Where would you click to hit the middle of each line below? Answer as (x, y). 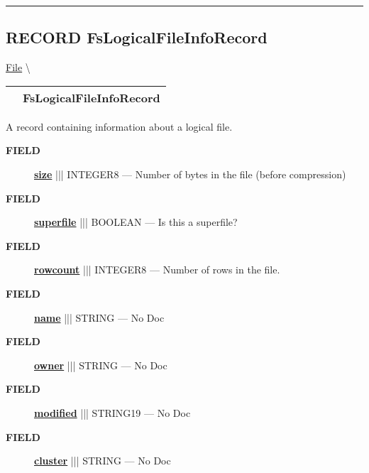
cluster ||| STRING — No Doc (103, 461)
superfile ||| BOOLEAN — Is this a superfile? (136, 222)
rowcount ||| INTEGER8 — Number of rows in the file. (157, 270)
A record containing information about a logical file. (119, 126)
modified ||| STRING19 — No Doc (112, 412)
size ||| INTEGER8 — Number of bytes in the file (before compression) (190, 174)
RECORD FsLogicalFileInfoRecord (137, 37)
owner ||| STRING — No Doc (101, 365)
